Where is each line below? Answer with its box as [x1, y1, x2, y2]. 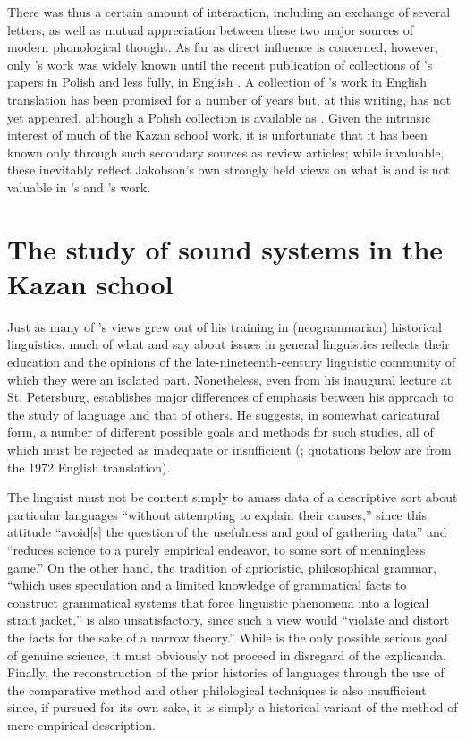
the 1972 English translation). [7, 457, 171, 476]
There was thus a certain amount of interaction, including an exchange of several [7, 3, 451, 21]
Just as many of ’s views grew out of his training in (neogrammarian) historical [7, 317, 442, 336]
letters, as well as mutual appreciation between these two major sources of [7, 20, 413, 38]
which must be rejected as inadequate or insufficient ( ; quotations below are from [7, 440, 452, 458]
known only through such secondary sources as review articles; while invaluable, [7, 142, 445, 161]
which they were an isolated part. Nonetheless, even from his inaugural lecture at [7, 370, 453, 388]
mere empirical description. [7, 715, 156, 734]
